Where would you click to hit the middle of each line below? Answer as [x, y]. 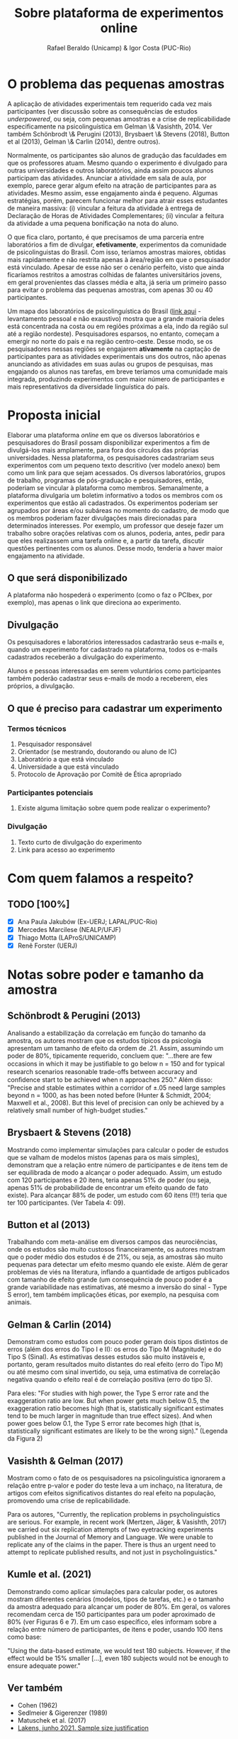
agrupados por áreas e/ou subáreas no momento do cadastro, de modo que [118, 510]
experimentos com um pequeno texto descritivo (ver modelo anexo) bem [114, 465]
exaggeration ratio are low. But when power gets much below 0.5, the [109, 1401]
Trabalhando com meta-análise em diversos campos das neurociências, [113, 1242]
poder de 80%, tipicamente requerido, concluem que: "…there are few [110, 1056]
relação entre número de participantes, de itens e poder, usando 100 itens [115, 1629]
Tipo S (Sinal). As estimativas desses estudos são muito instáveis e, [106, 1357]
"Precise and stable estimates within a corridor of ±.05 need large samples [117, 1088]
